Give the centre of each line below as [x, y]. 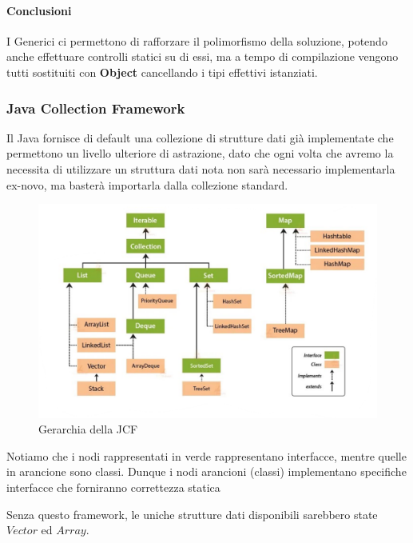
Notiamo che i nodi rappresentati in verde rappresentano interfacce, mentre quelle [206, 455]
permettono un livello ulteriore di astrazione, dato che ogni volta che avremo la [200, 153]
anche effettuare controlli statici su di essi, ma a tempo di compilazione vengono [203, 56]
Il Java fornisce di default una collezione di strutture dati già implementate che [200, 137]
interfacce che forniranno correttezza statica [113, 487]
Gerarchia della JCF [88, 429]
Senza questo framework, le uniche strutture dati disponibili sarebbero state [192, 514]
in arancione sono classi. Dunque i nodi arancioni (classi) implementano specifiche [206, 471]
